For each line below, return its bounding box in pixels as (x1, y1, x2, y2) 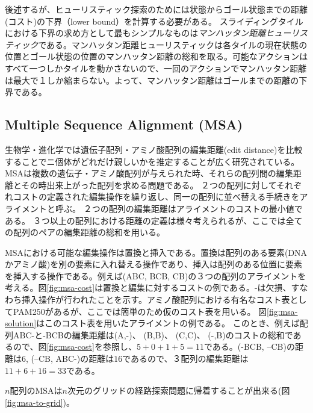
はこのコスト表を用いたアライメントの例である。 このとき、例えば (36, 317, 300, 329)
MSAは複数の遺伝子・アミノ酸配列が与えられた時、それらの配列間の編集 (5, 167, 293, 179)
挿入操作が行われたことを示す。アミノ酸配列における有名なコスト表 (21, 293, 290, 306)
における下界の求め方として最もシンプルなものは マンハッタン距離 (5, 26, 266, 39)
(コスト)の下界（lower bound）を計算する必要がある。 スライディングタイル (5, 14, 303, 27)
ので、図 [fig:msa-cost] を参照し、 (13, 340, 137, 353)
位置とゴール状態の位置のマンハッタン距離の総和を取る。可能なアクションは (5, 50, 308, 63)
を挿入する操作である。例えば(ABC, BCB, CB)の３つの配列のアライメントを (5, 269, 306, 282)
